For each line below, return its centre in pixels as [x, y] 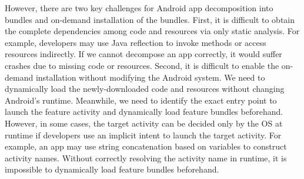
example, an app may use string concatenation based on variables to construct [146, 146]
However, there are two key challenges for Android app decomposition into [139, 8]
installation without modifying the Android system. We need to [150, 77]
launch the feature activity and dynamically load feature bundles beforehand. [144, 112]
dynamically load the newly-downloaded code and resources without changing [145, 89]
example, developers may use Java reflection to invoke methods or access [136, 42]
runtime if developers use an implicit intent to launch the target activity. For [143, 135]
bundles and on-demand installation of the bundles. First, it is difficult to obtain [150, 19]
